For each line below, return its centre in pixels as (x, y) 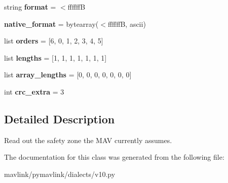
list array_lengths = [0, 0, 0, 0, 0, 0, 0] (68, 75)
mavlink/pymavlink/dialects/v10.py (60, 174)
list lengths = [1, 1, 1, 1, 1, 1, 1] (55, 57)
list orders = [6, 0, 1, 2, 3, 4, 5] (54, 41)
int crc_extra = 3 (34, 91)
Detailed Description (60, 119)
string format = (30, 7)
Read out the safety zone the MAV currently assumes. (88, 140)
